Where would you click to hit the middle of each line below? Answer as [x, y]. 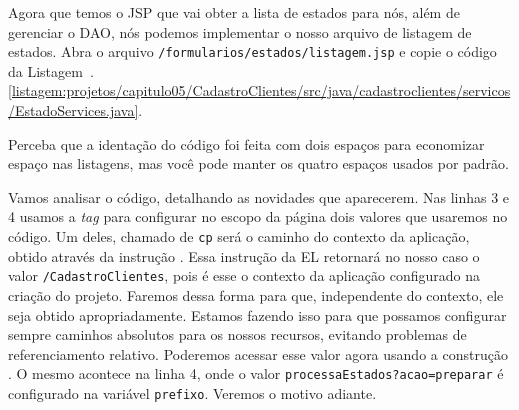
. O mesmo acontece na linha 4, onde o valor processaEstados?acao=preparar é [256, 373]
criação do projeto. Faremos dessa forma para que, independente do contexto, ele [256, 294]
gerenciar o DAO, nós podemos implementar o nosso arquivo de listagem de [240, 31]
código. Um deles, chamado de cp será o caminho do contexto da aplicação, [239, 236]
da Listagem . [51, 70]
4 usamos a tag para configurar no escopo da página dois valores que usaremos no [258, 216]
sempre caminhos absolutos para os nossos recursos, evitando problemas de [237, 334]
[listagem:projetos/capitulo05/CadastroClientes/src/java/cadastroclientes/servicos [259, 90]
